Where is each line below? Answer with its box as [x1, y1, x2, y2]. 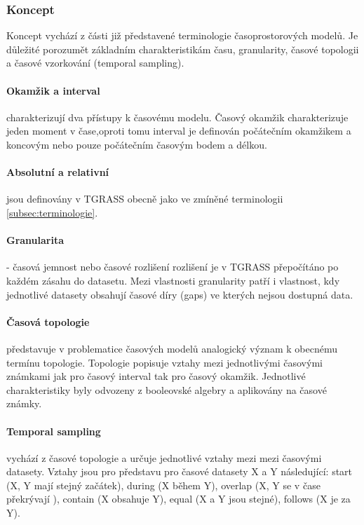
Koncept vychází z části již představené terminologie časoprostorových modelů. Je [6, 28, 358, 43]
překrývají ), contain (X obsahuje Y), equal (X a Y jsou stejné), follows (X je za [6, 491, 351, 506]
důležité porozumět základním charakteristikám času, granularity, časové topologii [6, 41, 359, 56]
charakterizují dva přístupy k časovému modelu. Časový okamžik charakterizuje [6, 109, 349, 124]
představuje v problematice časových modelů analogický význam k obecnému [6, 341, 337, 355]
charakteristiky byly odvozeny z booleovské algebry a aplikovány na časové [6, 382, 327, 397]
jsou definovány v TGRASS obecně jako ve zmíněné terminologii [6, 191, 283, 206]
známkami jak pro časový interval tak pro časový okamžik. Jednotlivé [6, 369, 306, 383]
